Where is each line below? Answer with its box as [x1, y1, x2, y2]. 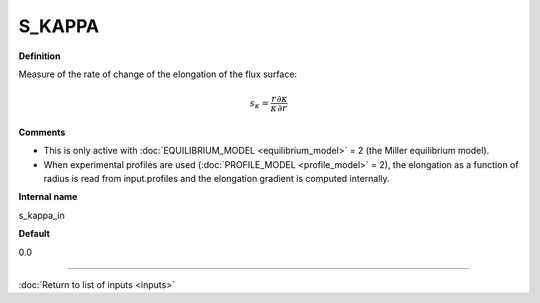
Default [18, 228, 50, 240]
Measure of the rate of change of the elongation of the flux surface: [18, 68, 298, 80]
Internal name [18, 191, 78, 203]
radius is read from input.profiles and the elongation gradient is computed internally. [43, 173, 390, 185]
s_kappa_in [18, 209, 65, 221]
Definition [18, 50, 61, 62]
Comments [18, 126, 66, 138]
